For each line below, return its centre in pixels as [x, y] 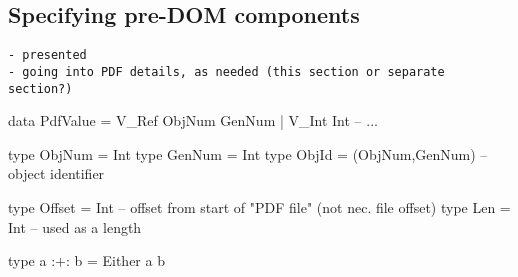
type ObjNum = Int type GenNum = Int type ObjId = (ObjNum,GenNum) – [248, 153]
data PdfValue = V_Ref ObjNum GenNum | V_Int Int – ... [193, 120]
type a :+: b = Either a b [86, 260]
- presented [47, 55]
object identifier [56, 173]
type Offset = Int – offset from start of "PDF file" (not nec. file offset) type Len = [259, 206]
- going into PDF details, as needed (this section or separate [226, 71]
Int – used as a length [75, 226]
